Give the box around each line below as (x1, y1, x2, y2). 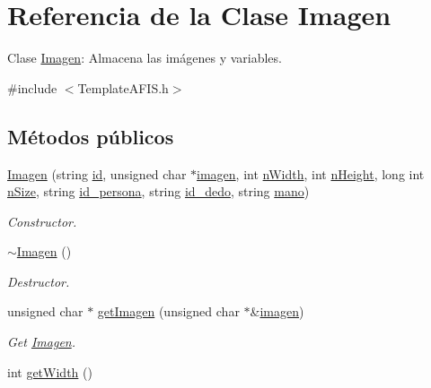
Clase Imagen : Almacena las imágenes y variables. (7, 48, 282, 67)
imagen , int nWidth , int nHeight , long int (197, 164, 425, 183)
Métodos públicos (7, 122, 174, 150)
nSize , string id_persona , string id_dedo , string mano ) (7, 182, 310, 201)
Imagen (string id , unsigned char (7, 164, 187, 183)
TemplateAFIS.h (77, 78, 169, 97)
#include (7, 78, 57, 97)
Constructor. (7, 211, 77, 230)
